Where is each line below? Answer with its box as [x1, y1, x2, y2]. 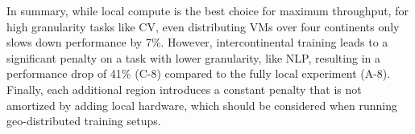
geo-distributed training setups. [6, 112, 161, 129]
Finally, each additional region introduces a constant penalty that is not [6, 80, 362, 97]
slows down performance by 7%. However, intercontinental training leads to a [6, 34, 388, 51]
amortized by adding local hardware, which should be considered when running [6, 96, 397, 113]
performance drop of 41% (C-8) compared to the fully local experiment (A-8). [6, 65, 391, 82]
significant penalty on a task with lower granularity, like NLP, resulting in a [6, 49, 380, 66]
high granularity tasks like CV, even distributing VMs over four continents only [6, 18, 400, 35]
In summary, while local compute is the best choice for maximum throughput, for [6, 2, 409, 18]
